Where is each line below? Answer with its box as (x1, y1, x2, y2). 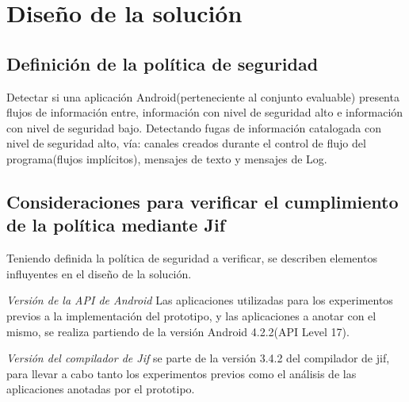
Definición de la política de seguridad (6, 51, 319, 75)
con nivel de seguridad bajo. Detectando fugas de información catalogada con (6, 119, 381, 136)
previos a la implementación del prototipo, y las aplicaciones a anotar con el (6, 307, 377, 324)
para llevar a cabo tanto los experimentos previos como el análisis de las (6, 365, 357, 381)
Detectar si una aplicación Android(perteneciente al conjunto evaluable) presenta (6, 88, 399, 105)
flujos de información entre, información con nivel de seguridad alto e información (6, 104, 403, 121)
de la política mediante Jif (6, 212, 226, 237)
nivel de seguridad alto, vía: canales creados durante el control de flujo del (6, 135, 366, 151)
